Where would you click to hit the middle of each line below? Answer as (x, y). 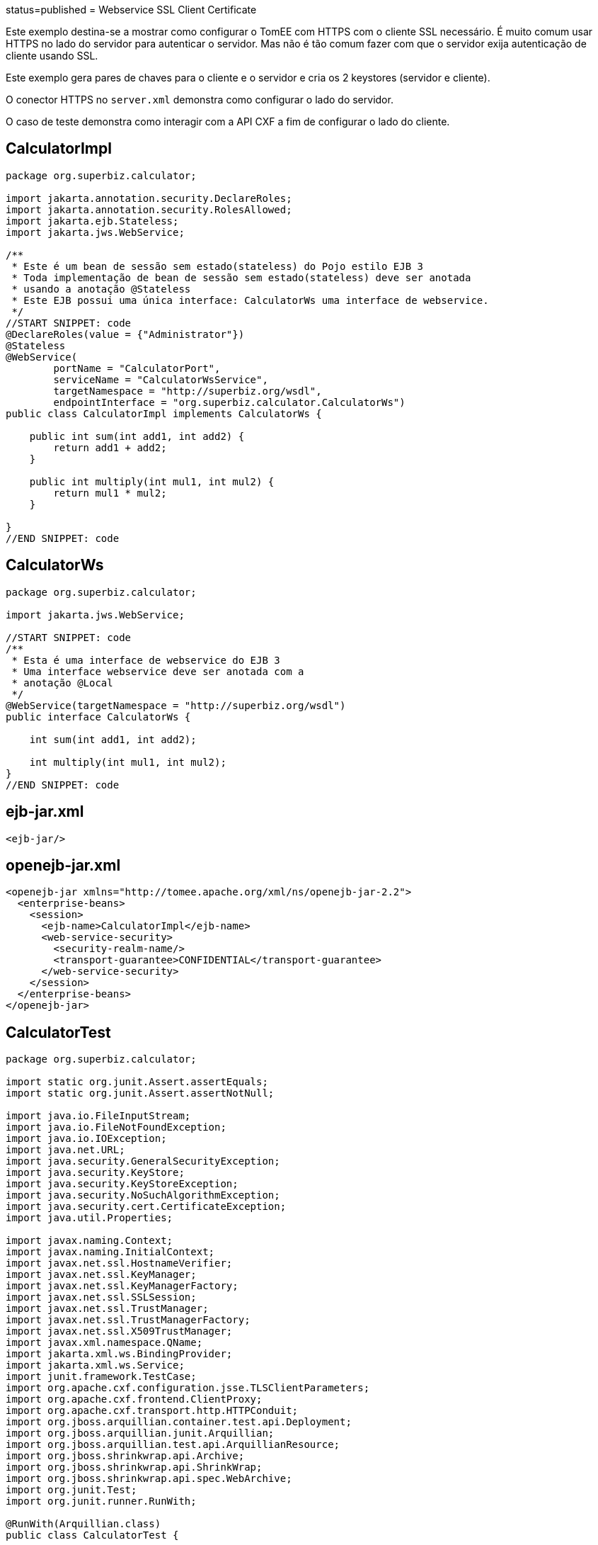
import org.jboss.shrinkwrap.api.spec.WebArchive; (149, 1479)
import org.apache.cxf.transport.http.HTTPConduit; (152, 1411)
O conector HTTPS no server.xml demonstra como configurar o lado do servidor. (200, 100)
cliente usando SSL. (52, 56)
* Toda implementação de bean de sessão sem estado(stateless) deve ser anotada (241, 277)
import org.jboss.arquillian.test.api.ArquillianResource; (173, 1445)
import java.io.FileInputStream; (98, 1116)
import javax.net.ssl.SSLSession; (101, 1297)
